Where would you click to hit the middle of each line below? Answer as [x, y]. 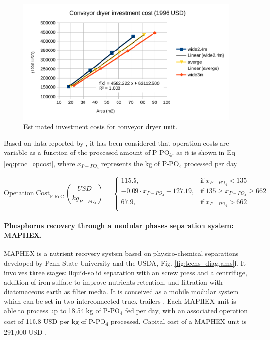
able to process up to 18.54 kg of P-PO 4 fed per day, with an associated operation [126, 311]
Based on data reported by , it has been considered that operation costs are [117, 143]
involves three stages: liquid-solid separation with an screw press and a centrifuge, [126, 272]
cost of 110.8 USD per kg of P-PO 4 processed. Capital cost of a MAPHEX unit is [125, 322]
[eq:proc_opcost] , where [40, 163]
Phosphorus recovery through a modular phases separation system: [119, 225]
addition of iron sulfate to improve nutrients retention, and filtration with [113, 282]
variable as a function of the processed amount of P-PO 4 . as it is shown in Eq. [120, 153]
